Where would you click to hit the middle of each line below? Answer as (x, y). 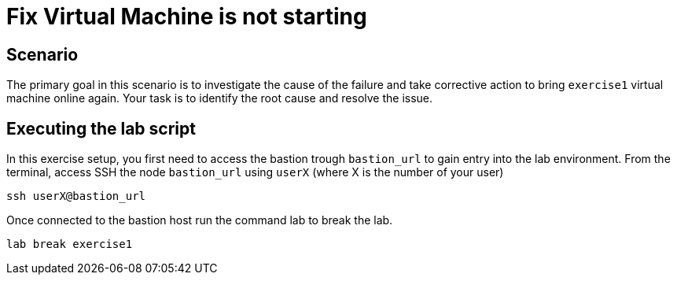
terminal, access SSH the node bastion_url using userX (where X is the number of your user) (255, 172)
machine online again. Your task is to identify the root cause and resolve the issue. (220, 98)
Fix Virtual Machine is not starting (187, 17)
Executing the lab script (101, 128)
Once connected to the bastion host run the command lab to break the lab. (200, 220)
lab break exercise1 (70, 244)
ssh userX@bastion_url (76, 196)
